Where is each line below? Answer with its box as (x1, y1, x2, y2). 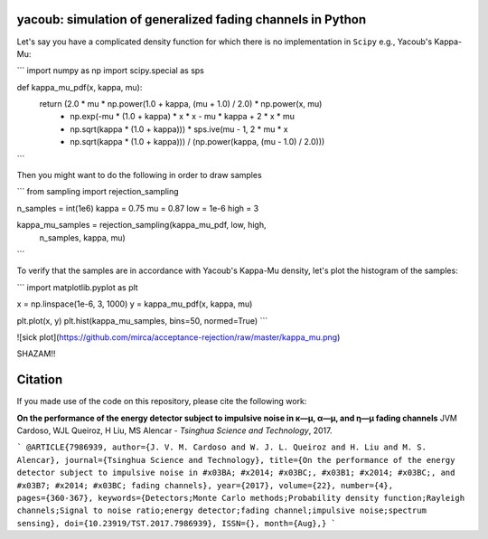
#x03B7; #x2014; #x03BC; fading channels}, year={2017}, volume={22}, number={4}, (16, 480, 393, 490)
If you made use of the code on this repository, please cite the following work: (16, 396, 307, 407)
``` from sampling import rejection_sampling (16, 186, 180, 197)
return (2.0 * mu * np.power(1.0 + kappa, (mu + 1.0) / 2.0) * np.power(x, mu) (39, 99, 323, 109)
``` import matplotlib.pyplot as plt (16, 281, 139, 293)
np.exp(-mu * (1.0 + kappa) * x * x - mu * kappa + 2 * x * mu (70, 111, 296, 122)
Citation (16, 372, 63, 388)
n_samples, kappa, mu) (39, 232, 126, 243)
